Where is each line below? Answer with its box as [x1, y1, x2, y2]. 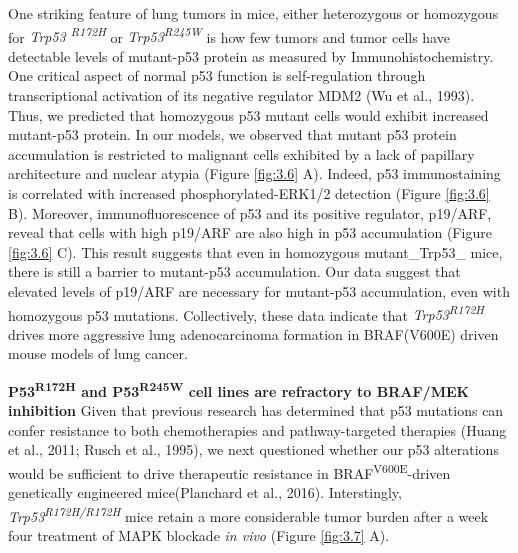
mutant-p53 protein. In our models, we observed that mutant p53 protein [8, 124, 457, 145]
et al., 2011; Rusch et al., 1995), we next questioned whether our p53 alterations [8, 439, 499, 460]
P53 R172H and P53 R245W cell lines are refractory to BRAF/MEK [8, 378, 470, 401]
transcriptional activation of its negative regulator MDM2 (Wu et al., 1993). [8, 85, 475, 106]
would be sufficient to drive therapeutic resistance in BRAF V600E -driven [8, 460, 451, 483]
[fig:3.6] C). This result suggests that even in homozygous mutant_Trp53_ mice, [8, 241, 503, 262]
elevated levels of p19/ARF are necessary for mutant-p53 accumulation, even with [8, 280, 510, 301]
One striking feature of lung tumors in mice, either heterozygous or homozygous [8, 3, 499, 23]
